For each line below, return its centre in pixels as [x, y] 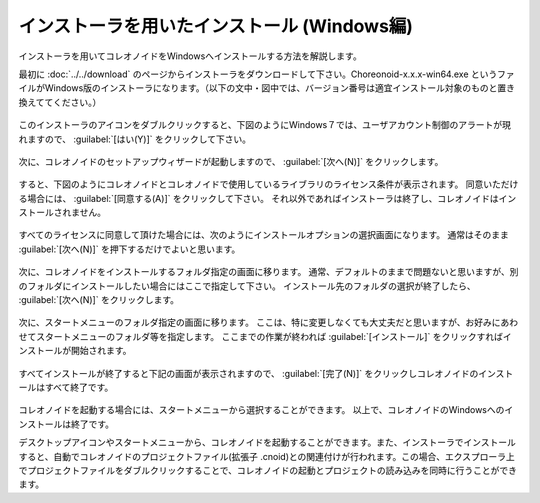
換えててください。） [60, 102]
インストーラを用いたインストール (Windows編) [216, 26]
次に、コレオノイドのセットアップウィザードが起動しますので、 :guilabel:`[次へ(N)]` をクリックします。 [231, 161]
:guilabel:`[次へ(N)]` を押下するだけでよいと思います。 [129, 249]
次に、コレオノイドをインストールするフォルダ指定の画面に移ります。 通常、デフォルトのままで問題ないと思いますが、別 [268, 272]
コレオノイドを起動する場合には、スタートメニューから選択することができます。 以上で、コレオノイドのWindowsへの [261, 410]
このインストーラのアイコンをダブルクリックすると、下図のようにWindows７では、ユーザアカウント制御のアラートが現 [265, 125]
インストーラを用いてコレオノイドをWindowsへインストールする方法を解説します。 [190, 56]
